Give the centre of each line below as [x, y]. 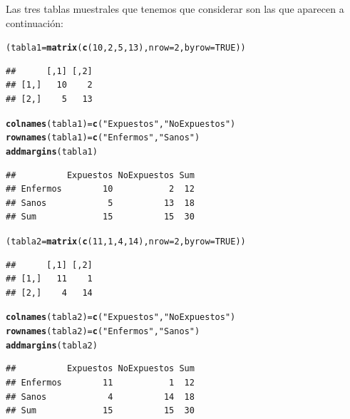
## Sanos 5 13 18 [100, 203]
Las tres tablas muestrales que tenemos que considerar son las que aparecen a [175, 9]
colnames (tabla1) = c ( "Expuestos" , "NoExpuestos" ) [121, 124]
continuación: [35, 22]
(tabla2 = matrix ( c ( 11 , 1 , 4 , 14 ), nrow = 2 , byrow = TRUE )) [126, 241]
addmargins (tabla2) [52, 345]
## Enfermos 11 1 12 [100, 382]
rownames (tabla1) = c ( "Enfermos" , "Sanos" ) [103, 138]
